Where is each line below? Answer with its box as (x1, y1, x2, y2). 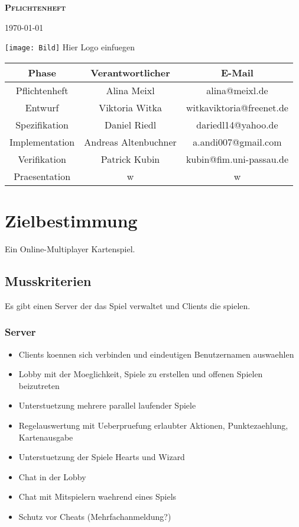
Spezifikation (15, 117, 69, 131)
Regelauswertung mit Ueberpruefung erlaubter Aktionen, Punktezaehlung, (18, 419, 288, 431)
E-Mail (221, 65, 253, 79)
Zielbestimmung (5, 208, 138, 233)
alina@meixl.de (206, 83, 268, 97)
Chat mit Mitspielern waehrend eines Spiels (18, 490, 177, 503)
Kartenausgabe (18, 430, 73, 443)
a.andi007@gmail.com (193, 134, 282, 149)
